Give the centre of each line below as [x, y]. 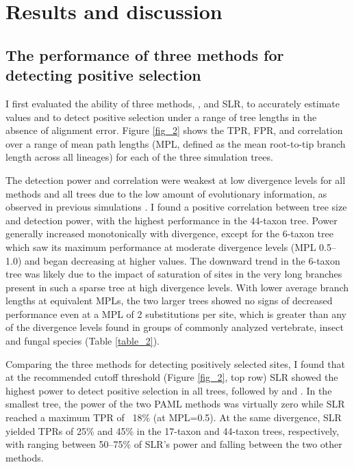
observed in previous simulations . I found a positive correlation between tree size [176, 207]
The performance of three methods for [145, 54]
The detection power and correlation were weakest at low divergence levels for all [176, 179]
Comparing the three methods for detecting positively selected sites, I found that [175, 363]
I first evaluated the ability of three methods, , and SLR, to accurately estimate [173, 103]
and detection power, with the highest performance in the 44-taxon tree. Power [172, 220]
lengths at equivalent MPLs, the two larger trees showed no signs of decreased [169, 301]
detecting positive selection [103, 75]
